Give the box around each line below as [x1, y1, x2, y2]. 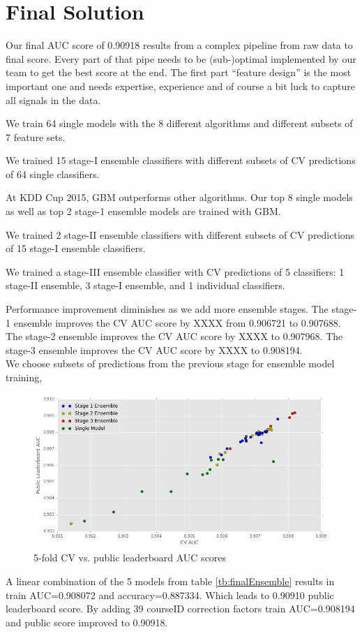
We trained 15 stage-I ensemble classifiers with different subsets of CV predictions [6, 153, 356, 168]
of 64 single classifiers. [6, 166, 100, 181]
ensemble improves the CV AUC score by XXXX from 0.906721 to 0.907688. [13, 315, 341, 330]
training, [6, 370, 43, 384]
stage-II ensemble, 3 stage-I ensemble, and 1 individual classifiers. [6, 278, 285, 293]
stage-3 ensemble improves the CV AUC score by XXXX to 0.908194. [6, 342, 303, 357]
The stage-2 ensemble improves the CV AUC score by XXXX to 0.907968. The [6, 329, 343, 344]
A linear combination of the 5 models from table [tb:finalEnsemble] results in [6, 573, 335, 588]
